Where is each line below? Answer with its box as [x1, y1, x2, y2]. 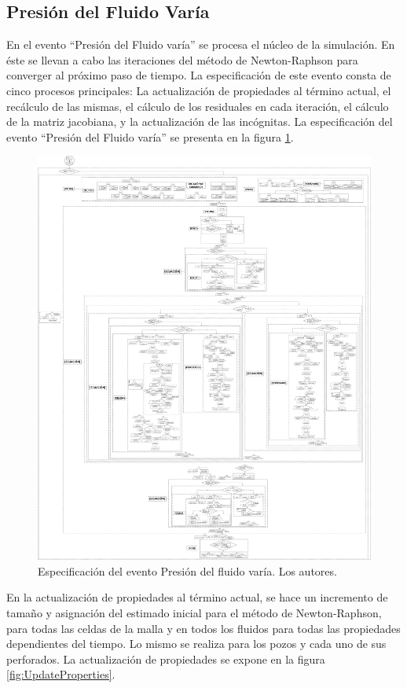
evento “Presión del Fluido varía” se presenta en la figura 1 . [6, 128, 294, 145]
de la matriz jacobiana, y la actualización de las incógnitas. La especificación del [6, 113, 393, 130]
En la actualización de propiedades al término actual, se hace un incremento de [6, 589, 388, 605]
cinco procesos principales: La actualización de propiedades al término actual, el [6, 82, 391, 98]
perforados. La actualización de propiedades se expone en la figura [6, 650, 325, 667]
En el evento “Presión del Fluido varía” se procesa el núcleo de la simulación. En [6, 36, 395, 53]
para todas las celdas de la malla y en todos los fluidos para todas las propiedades [6, 620, 401, 636]
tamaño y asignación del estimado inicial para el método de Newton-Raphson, [6, 604, 382, 620]
